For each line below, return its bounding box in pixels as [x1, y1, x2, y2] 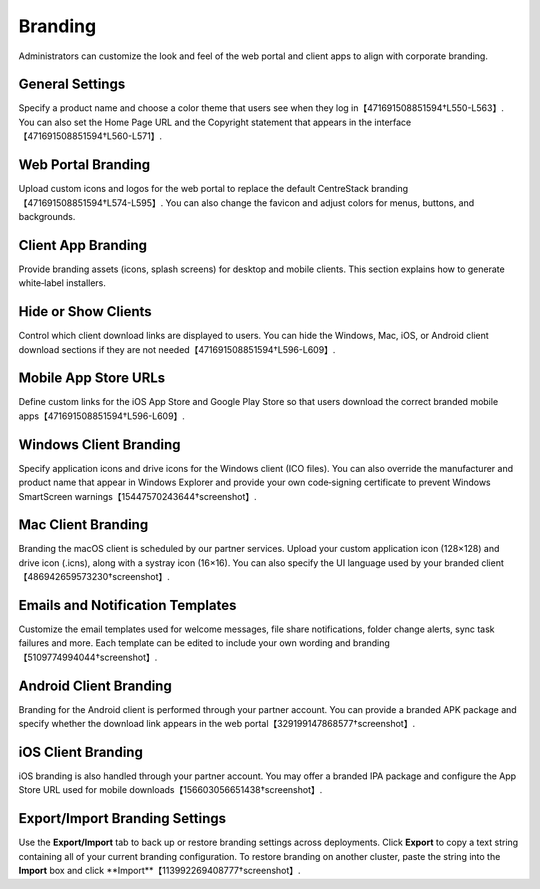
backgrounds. [18, 210, 76, 222]
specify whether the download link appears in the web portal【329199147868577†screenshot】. [18, 718, 415, 730]
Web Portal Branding [18, 156, 151, 174]
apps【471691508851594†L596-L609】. [18, 410, 185, 422]
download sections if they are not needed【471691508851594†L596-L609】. [18, 343, 336, 355]
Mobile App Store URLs [18, 370, 166, 387]
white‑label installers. [18, 277, 107, 289]
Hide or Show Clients [18, 303, 152, 320]
